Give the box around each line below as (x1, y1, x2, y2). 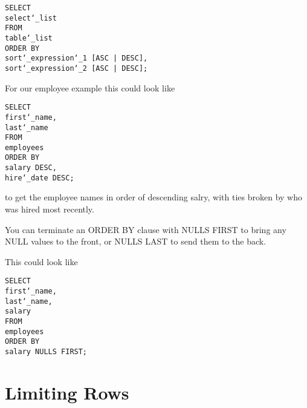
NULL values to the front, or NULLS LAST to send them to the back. (5, 235, 267, 248)
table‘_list (5, 33, 53, 42)
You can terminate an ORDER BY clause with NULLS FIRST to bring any (5, 223, 286, 235)
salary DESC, (5, 163, 57, 173)
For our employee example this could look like (5, 81, 175, 94)
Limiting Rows (5, 380, 129, 404)
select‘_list (5, 13, 57, 22)
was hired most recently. (5, 203, 94, 216)
